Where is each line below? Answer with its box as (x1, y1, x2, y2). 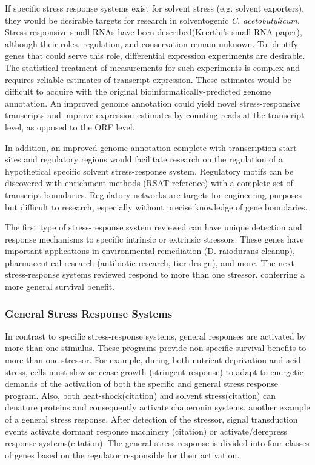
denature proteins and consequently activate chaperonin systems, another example (5, 401, 310, 413)
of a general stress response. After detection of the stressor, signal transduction (5, 413, 298, 426)
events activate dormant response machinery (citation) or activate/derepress (5, 424, 288, 437)
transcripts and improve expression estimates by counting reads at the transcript (5, 109, 305, 121)
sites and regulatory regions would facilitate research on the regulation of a (5, 153, 283, 166)
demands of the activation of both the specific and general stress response (5, 377, 278, 390)
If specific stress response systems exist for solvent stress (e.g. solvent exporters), (5, 2, 305, 14)
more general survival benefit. (5, 280, 115, 293)
